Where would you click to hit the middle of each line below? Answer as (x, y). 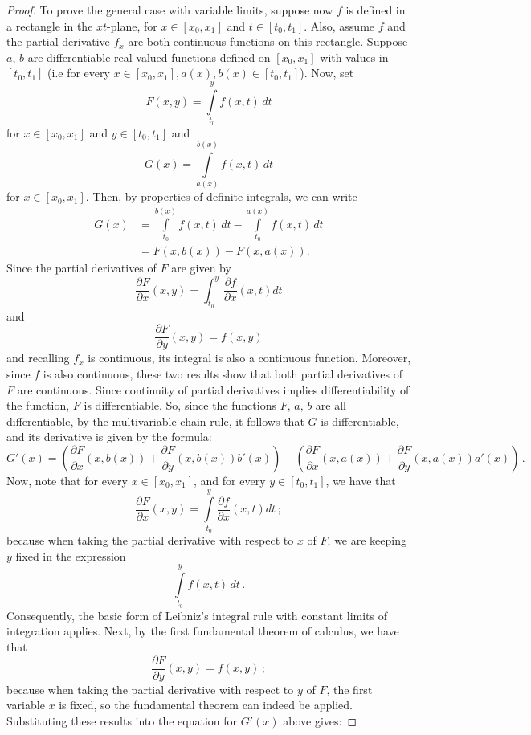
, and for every (230, 480)
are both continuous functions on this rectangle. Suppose (268, 41)
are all (331, 405)
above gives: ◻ (320, 720)
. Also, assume (339, 25)
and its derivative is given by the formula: (109, 437)
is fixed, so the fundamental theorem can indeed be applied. (206, 705)
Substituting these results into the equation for (122, 720)
